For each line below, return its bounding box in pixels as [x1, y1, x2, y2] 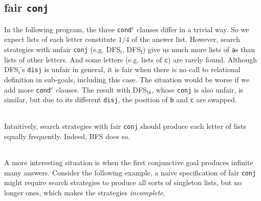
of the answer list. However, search [132, 34, 240, 44]
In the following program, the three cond [4, 24, 132, 34]
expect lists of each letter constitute [4, 34, 116, 44]
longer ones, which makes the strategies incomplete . [4, 187, 165, 197]
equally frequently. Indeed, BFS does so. [4, 130, 130, 141]
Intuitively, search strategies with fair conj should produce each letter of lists [4, 120, 247, 131]
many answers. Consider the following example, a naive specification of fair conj [4, 167, 256, 177]
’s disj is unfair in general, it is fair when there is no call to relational [20, 64, 241, 75]
